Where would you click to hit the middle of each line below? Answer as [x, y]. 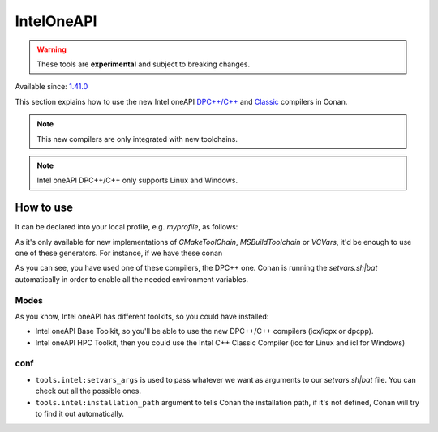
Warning [52, 49]
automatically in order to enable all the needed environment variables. [132, 279]
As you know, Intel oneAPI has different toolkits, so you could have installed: [142, 316]
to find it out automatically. [80, 413]
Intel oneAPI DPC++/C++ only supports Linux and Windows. [137, 180]
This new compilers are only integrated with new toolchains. [137, 139]
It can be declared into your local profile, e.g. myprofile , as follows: [127, 227]
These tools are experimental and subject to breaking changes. [144, 64]
